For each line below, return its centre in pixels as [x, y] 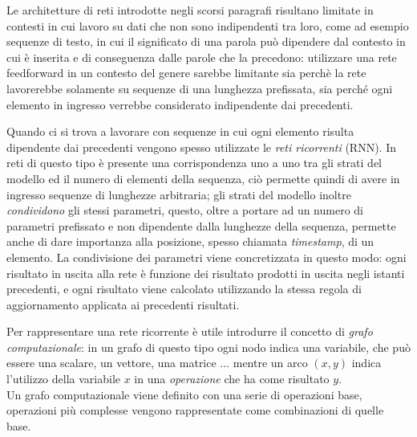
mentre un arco [270, 363]
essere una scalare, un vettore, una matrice [111, 363]
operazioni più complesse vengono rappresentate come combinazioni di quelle [195, 410]
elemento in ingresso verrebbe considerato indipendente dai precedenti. [180, 104]
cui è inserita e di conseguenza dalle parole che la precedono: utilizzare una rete [202, 57]
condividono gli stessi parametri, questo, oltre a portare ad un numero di [185, 210]
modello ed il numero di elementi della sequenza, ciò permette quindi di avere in [203, 178]
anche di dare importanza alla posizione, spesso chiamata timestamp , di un [190, 241]
